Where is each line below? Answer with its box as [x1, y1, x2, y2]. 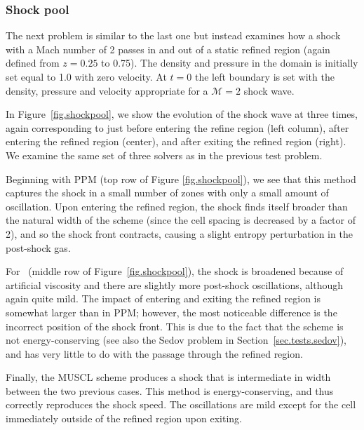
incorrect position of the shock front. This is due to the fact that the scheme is [6, 318, 344, 333]
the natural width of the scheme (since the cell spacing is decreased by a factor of [6, 213, 356, 227]
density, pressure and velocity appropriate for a [6, 83, 208, 98]
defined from [6, 55, 60, 70]
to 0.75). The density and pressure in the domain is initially [101, 55, 358, 70]
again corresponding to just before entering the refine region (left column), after [6, 120, 349, 135]
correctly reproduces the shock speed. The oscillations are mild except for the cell [6, 397, 356, 412]
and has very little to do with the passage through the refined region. [6, 346, 303, 361]
